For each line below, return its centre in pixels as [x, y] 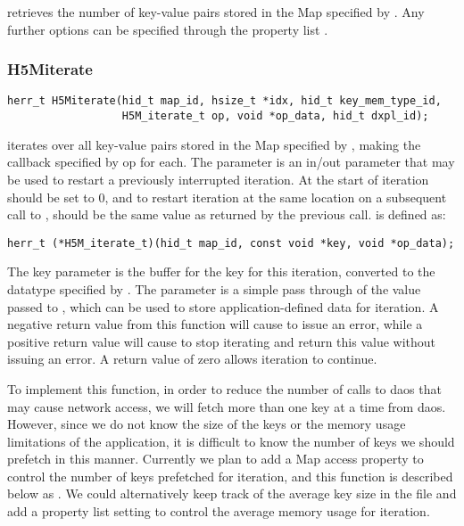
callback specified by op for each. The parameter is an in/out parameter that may [231, 162]
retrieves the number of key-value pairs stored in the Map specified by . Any [216, 12]
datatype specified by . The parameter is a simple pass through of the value [214, 288]
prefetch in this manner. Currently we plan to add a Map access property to [215, 459]
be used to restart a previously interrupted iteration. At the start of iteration [218, 179]
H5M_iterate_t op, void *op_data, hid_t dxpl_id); [275, 116]
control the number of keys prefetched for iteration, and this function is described [230, 476]
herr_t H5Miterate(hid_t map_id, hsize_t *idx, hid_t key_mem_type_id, [224, 101]
